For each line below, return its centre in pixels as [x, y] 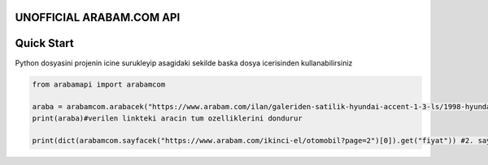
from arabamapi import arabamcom [99, 84]
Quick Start [44, 43]
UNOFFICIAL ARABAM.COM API [98, 17]
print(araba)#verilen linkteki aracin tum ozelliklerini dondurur [167, 118]
